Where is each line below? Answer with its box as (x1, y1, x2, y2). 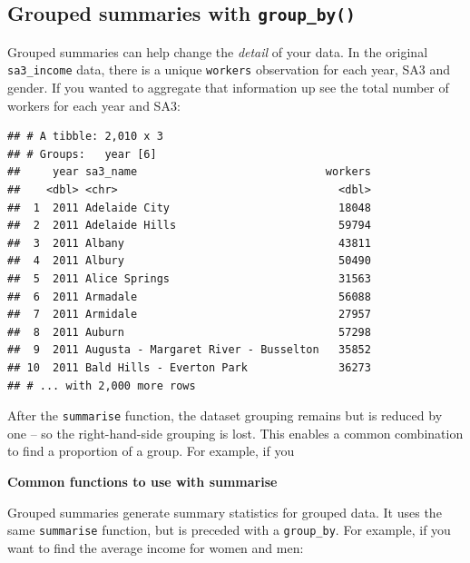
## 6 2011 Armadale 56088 (7, 290, 371, 303)
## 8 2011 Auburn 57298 (7, 325, 371, 339)
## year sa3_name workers (7, 165, 371, 179)
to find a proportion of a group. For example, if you (7, 441, 295, 460)
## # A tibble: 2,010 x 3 (7, 130, 163, 143)
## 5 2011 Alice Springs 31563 (7, 272, 371, 285)
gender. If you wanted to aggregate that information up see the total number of (7, 78, 449, 97)
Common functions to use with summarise (7, 471, 278, 490)
